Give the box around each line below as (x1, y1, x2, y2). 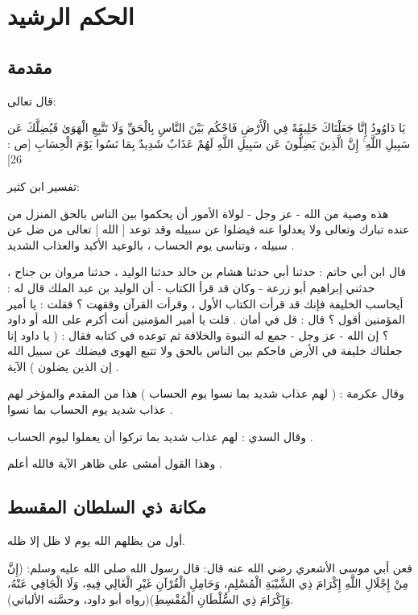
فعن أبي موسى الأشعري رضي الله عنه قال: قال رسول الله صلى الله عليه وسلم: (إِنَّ (7, 559, 412, 576)
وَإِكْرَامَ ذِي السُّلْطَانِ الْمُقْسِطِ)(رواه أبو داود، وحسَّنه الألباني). (7, 590, 294, 607)
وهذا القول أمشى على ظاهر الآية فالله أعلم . (7, 455, 222, 472)
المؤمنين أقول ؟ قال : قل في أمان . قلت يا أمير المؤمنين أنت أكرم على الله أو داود (7, 311, 405, 328)
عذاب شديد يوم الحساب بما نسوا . (7, 401, 173, 418)
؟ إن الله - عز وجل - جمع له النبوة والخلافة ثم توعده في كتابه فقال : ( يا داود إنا (7, 326, 389, 343)
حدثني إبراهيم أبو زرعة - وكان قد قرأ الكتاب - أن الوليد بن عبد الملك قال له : (7, 279, 375, 295)
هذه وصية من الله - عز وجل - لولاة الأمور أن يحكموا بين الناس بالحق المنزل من (7, 204, 389, 221)
